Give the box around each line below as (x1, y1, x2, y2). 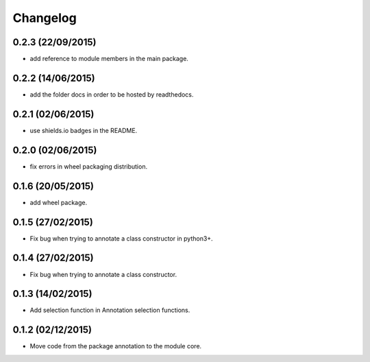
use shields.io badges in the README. (29, 126, 138, 134)
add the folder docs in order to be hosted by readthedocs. (29, 90, 194, 99)
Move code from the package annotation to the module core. (29, 342, 202, 350)
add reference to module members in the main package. (29, 55, 188, 63)
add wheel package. (29, 198, 88, 206)
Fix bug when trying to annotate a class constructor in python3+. (29, 234, 213, 243)
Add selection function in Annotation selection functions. (29, 306, 190, 315)
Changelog (12, 10, 77, 25)
